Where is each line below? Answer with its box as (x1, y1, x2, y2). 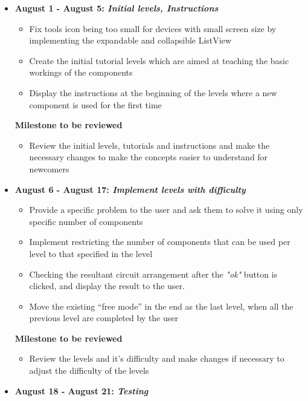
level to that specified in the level (29, 247, 153, 259)
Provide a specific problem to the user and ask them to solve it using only (29, 203, 303, 216)
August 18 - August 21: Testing (14, 384, 149, 397)
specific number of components (29, 215, 143, 227)
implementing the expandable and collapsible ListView (29, 34, 232, 47)
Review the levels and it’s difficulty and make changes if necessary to (29, 352, 284, 365)
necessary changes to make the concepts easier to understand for (29, 151, 268, 163)
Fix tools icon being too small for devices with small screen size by (29, 22, 277, 34)
